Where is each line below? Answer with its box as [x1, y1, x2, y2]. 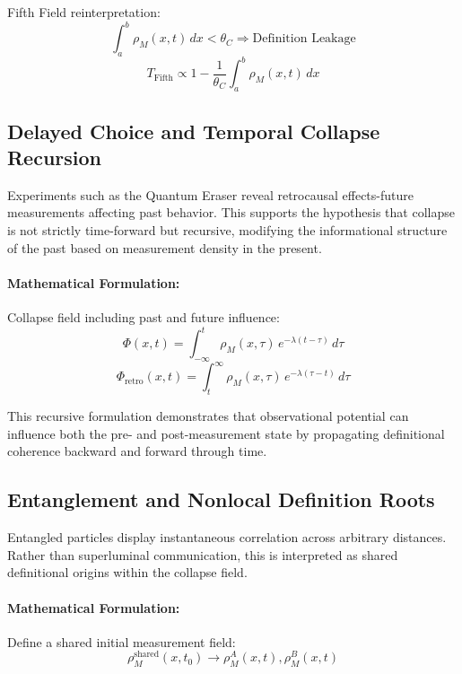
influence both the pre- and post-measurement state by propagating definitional [7, 424, 445, 442]
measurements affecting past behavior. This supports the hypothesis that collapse [7, 203, 455, 222]
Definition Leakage [252, 32, 356, 46]
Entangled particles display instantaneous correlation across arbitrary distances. [7, 528, 447, 547]
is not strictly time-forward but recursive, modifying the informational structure [7, 220, 448, 239]
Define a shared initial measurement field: [7, 632, 236, 651]
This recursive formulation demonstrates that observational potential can [7, 407, 409, 425]
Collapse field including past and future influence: [7, 307, 280, 326]
